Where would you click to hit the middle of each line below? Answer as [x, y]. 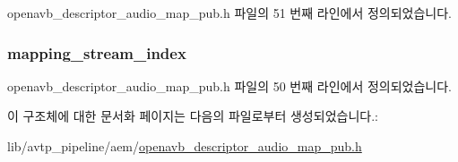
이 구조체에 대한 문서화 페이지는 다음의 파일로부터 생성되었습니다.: [193, 116]
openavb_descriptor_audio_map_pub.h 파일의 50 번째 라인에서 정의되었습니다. [230, 85]
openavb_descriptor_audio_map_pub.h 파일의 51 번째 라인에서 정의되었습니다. [230, 13]
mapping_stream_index [97, 52]
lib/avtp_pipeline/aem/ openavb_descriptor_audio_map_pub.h [185, 146]
